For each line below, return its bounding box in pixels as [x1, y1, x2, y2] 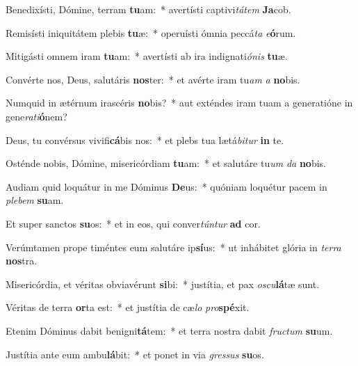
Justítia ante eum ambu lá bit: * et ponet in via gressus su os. [6, 347, 264, 361]
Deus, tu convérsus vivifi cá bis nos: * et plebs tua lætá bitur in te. [6, 132, 284, 147]
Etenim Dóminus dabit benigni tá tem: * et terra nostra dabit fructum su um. [6, 323, 333, 337]
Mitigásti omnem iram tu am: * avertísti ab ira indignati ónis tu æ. [6, 49, 288, 63]
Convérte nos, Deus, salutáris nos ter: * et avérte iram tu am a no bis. [6, 72, 300, 86]
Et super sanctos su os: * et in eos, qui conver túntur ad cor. [6, 216, 261, 230]
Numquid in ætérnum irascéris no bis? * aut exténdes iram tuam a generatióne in [6, 95, 353, 110]
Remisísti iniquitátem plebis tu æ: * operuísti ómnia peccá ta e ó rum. [6, 25, 296, 40]
